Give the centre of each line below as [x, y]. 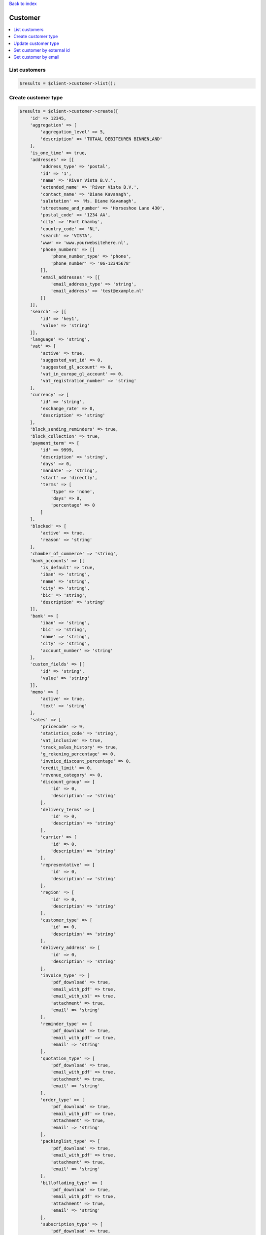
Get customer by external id [42, 50]
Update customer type [36, 43]
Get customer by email [36, 57]
